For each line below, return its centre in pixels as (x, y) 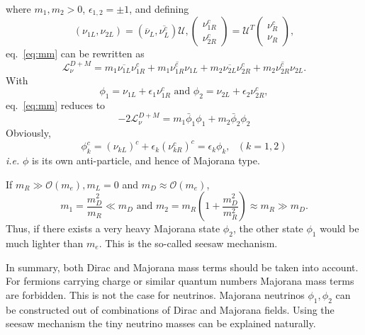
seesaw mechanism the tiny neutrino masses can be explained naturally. (161, 323)
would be (339, 228)
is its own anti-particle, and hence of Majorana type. (146, 160)
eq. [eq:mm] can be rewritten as (75, 53)
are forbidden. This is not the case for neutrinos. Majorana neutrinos (155, 294)
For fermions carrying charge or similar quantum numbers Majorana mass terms (180, 281)
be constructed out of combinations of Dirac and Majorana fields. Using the (170, 309)
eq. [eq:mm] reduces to (56, 105)
